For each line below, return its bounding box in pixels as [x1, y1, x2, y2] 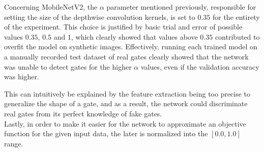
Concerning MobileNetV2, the [4, 2, 98, 12]
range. [4, 138, 23, 148]
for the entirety [212, 11, 260, 22]
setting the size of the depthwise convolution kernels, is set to [4, 11, 195, 22]
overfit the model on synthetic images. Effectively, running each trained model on [4, 41, 257, 52]
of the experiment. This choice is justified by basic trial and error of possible [4, 21, 243, 32]
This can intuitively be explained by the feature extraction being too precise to [4, 88, 251, 99]
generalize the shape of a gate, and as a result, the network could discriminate [4, 98, 248, 109]
